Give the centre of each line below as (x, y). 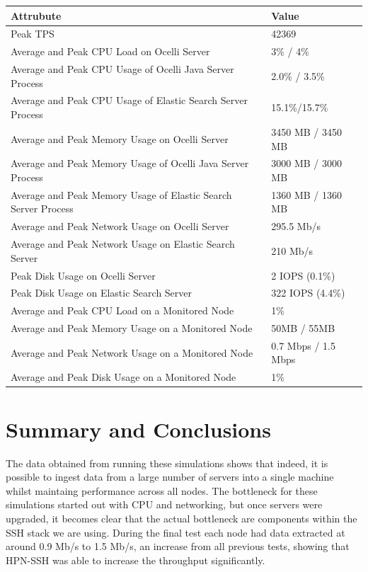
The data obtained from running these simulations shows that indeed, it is (167, 463)
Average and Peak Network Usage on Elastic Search (123, 244)
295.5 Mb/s (296, 226)
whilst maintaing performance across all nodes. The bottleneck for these (162, 490)
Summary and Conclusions (138, 429)
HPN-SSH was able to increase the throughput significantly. (136, 560)
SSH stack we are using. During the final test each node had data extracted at (176, 532)
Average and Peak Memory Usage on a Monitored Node (132, 328)
